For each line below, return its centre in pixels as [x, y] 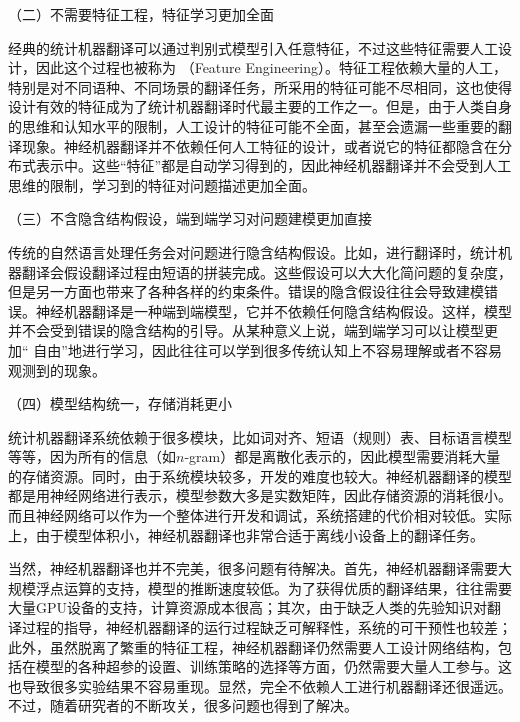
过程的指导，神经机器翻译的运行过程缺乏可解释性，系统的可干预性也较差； [266, 627]
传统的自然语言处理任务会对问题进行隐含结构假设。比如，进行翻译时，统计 [253, 251]
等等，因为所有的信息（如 [92, 456]
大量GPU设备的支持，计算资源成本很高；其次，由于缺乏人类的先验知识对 [248, 607]
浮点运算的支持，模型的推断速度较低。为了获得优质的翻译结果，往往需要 [273, 587]
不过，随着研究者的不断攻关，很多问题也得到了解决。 [183, 705]
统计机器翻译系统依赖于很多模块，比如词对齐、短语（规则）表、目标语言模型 [260, 436]
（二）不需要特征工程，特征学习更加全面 [141, 14]
